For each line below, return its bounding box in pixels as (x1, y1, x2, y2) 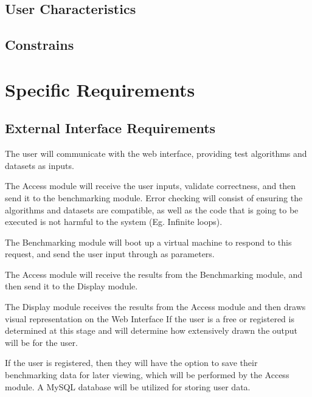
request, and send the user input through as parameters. (5, 247, 215, 260)
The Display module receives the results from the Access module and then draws (5, 300, 306, 313)
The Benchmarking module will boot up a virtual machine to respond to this (5, 235, 292, 248)
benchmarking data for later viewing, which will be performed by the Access (5, 368, 289, 381)
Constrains (5, 35, 74, 54)
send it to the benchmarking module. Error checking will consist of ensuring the (5, 191, 303, 204)
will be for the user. (5, 336, 78, 348)
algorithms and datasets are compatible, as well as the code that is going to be (5, 203, 299, 216)
